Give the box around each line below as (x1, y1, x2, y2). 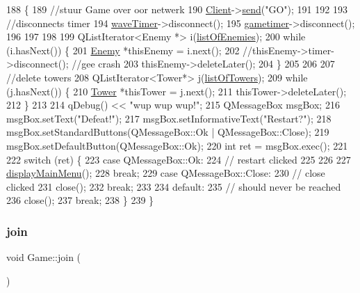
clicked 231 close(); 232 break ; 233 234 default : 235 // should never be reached (6, 179, 341, 193)
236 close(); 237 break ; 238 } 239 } (6, 193, 154, 207)
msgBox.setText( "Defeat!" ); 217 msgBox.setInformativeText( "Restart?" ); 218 (6, 111, 332, 125)
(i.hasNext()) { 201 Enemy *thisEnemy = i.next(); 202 (6, 42, 240, 57)
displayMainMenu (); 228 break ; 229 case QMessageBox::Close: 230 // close (6, 166, 325, 180)
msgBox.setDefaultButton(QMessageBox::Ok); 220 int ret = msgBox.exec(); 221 (6, 138, 348, 152)
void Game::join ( (6, 250, 81, 264)
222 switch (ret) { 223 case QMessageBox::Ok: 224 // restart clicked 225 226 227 (6, 152, 351, 166)
